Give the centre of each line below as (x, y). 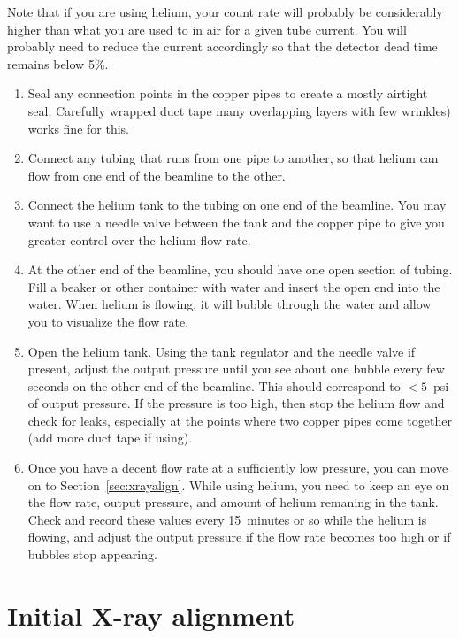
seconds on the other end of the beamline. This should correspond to (214, 385)
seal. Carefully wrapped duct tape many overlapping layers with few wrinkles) (239, 110)
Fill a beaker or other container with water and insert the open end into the (234, 286)
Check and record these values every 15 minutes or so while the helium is (227, 519)
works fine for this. (78, 128)
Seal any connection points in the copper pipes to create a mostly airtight (228, 93)
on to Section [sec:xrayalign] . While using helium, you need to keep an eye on (238, 484)
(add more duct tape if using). (110, 438)
